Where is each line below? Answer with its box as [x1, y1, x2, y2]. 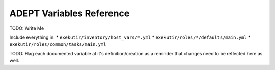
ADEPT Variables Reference [9, 8, 130, 19]
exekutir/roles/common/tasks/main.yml [9, 42, 106, 47]
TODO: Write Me [9, 25, 44, 31]
